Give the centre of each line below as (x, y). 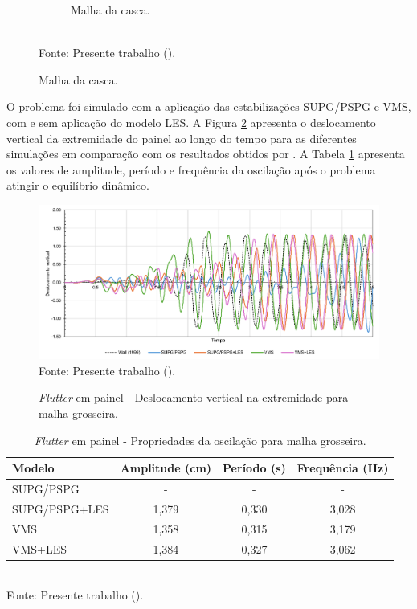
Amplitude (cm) (166, 468)
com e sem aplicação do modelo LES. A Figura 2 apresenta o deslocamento (191, 122)
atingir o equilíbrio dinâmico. (78, 185)
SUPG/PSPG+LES (61, 508)
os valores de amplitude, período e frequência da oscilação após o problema (191, 169)
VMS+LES (40, 548)
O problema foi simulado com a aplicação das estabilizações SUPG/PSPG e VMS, (209, 106)
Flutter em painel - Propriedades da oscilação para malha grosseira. (200, 440)
